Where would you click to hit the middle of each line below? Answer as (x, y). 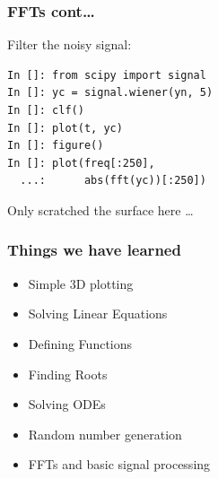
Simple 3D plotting (81, 283)
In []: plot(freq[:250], (81, 163)
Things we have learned (94, 250)
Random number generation (105, 434)
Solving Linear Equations (98, 314)
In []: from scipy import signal (107, 75)
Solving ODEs (67, 404)
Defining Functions (80, 343)
